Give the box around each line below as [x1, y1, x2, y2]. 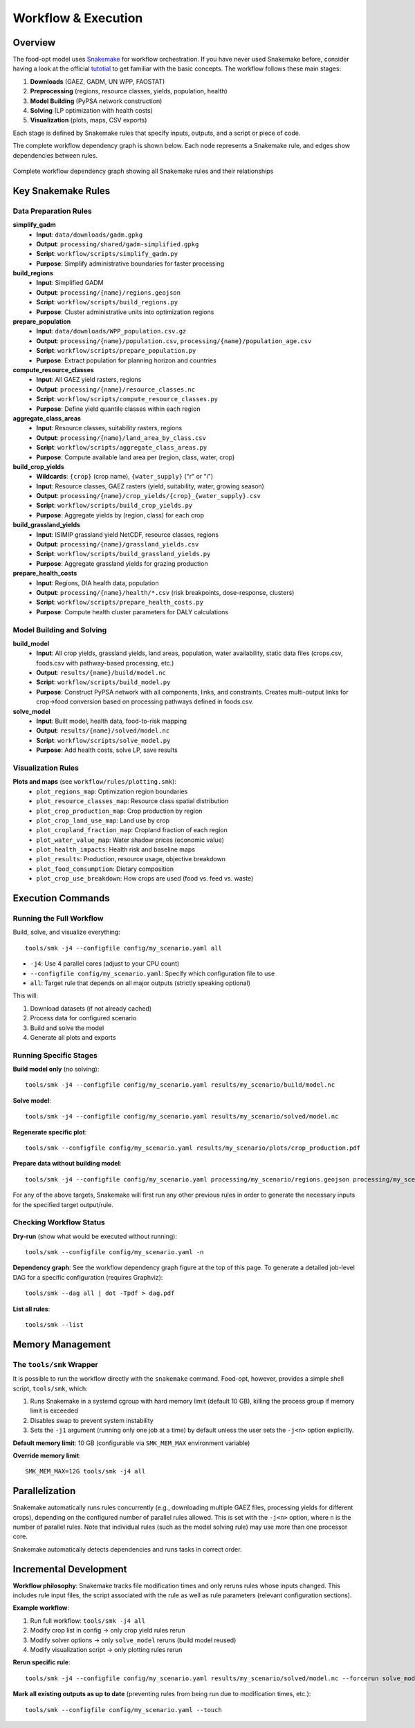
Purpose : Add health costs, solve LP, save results [36, 746, 178, 754]
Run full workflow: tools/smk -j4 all [30, 1616, 145, 1625]
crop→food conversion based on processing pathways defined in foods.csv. [36, 697, 254, 706]
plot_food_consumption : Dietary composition [36, 865, 174, 873]
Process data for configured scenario [30, 1014, 137, 1022]
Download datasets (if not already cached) [30, 1004, 152, 1013]
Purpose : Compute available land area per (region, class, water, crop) [36, 453, 235, 461]
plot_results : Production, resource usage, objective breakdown [36, 855, 226, 863]
